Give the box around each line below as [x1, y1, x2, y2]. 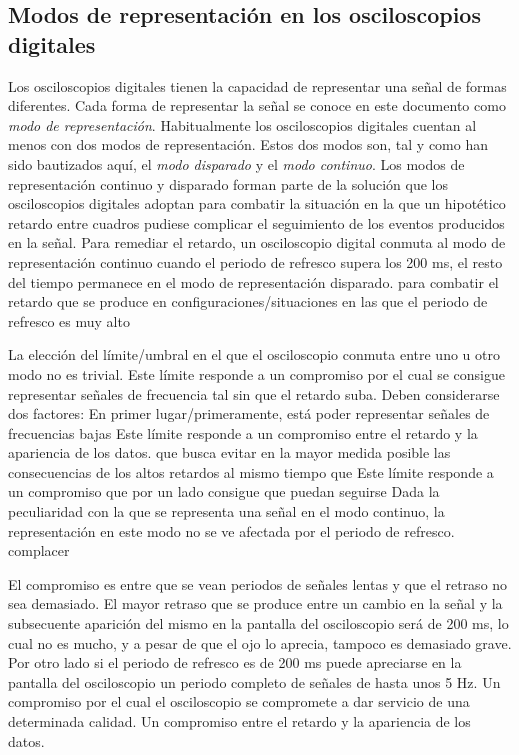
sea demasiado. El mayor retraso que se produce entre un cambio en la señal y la [8, 593, 503, 614]
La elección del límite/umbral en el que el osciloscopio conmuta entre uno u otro [8, 344, 500, 365]
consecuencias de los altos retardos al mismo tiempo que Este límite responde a [8, 461, 494, 482]
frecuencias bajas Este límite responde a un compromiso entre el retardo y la [8, 422, 478, 443]
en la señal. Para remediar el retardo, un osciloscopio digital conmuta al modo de [8, 232, 506, 253]
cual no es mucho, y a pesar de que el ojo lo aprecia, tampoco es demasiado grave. [8, 632, 512, 653]
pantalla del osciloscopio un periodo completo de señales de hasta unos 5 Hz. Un [8, 671, 501, 692]
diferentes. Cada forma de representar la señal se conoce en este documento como [8, 95, 506, 116]
